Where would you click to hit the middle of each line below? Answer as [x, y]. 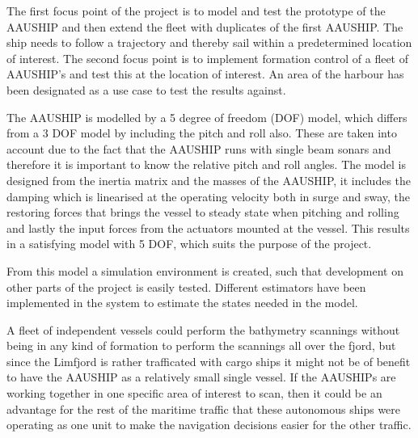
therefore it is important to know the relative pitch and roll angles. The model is [206, 164]
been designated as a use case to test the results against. [146, 89]
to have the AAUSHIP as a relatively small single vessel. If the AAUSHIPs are [201, 377]
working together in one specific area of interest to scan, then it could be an [194, 393]
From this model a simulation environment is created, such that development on [205, 270]
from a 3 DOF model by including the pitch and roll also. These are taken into [202, 133]
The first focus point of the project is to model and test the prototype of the [196, 11]
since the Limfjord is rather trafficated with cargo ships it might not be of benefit [209, 361]
